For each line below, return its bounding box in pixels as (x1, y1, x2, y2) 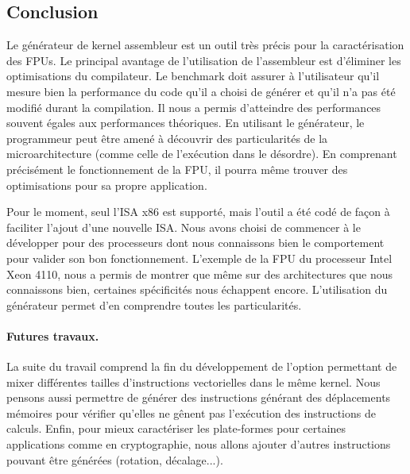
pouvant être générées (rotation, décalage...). (6, 451, 223, 468)
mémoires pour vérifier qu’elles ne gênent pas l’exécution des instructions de (6, 404, 376, 421)
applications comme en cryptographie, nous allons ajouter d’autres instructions (6, 436, 391, 453)
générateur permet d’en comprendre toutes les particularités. (6, 296, 302, 313)
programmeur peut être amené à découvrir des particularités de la (6, 129, 328, 146)
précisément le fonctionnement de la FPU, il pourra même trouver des (6, 160, 348, 177)
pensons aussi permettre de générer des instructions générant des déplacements (6, 389, 391, 406)
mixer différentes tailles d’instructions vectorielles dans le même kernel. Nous (6, 373, 381, 390)
